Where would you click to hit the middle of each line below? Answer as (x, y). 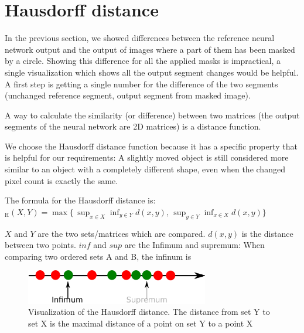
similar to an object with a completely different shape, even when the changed (145, 169)
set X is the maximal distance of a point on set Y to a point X (141, 323)
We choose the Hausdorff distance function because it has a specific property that (151, 146)
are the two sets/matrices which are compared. (122, 233)
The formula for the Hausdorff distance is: (80, 200)
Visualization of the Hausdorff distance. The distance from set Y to (149, 312)
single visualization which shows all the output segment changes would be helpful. (152, 72)
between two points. (40, 245)
